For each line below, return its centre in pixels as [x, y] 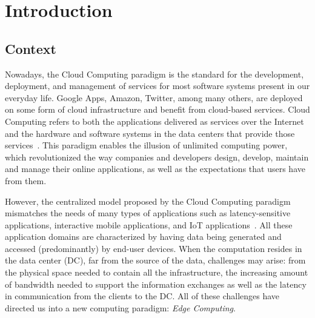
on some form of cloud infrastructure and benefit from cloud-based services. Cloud [157, 109]
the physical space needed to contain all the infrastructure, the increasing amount [157, 272]
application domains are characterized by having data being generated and [143, 237]
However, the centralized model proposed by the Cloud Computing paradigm [148, 201]
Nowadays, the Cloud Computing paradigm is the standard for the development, [154, 74]
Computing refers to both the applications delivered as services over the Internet [154, 121]
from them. [26, 180]
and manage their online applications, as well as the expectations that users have [155, 169]
